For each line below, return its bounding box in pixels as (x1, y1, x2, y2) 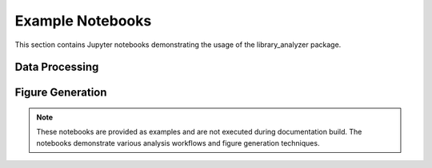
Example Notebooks (14, 12, 152, 29)
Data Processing (14, 61, 99, 74)
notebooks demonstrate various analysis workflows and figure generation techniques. (36, 138, 320, 147)
